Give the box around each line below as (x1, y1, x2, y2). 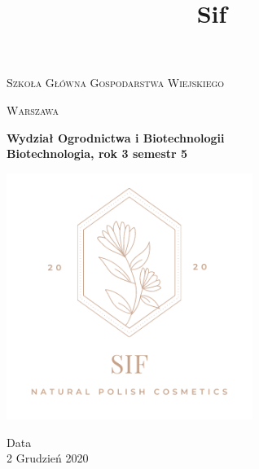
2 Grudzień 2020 (7, 449, 89, 467)
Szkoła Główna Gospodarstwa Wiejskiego (7, 74, 225, 91)
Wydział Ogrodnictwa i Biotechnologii (7, 129, 225, 146)
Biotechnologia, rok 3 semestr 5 (7, 145, 188, 162)
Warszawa (7, 101, 59, 118)
